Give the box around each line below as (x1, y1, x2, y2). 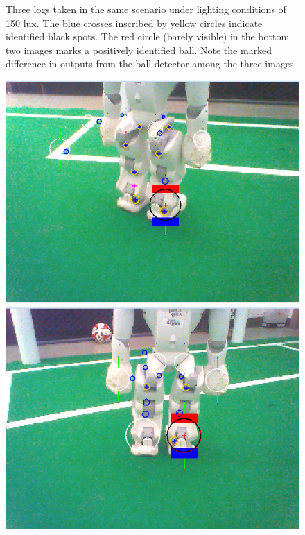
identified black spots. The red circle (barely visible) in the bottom (6, 29, 290, 44)
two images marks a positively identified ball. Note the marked (6, 42, 272, 57)
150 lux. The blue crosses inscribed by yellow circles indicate (6, 15, 263, 30)
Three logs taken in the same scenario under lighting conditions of (6, 2, 286, 16)
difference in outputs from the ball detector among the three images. (6, 56, 297, 71)
